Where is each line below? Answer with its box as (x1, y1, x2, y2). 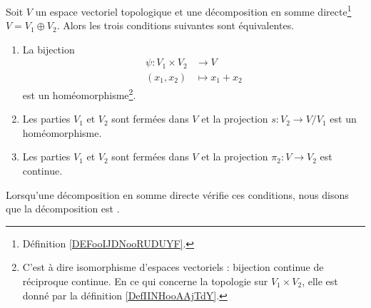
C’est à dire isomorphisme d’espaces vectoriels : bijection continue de (22, 260, 324, 274)
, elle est (302, 273, 338, 288)
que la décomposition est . (6, 201, 120, 216)
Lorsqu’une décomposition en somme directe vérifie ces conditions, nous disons (6, 187, 349, 202)
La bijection (22, 41, 75, 56)
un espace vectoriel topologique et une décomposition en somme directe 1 (35, 2, 352, 19)
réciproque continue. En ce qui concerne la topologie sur (22, 273, 268, 288)
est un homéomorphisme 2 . (22, 85, 136, 102)
